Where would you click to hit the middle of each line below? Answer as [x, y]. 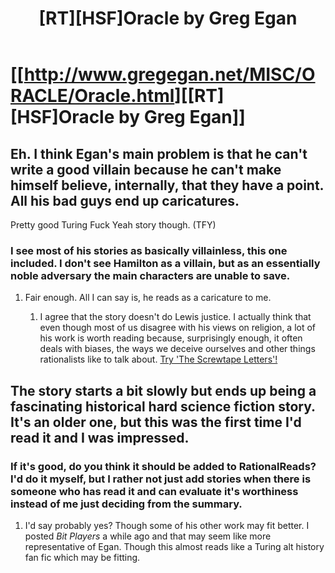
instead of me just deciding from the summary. [126, 504]
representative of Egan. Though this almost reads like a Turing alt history [174, 546]
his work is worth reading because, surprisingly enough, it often [171, 338]
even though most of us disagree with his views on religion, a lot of [178, 328]
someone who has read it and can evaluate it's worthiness [154, 491]
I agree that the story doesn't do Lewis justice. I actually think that [175, 317]
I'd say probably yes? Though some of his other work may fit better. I [167, 525]
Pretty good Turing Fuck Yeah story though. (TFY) [113, 225]
